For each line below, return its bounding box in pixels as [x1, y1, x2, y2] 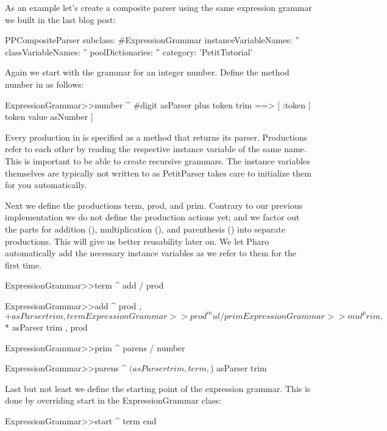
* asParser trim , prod [5, 320, 88, 333]
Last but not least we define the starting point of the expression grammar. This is [5, 382, 311, 394]
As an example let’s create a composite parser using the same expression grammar [5, 1, 312, 13]
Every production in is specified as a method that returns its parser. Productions [5, 130, 308, 143]
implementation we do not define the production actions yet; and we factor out [5, 211, 300, 223]
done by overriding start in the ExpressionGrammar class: [5, 394, 221, 407]
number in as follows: [5, 77, 84, 90]
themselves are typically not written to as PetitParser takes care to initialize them [5, 166, 311, 179]
